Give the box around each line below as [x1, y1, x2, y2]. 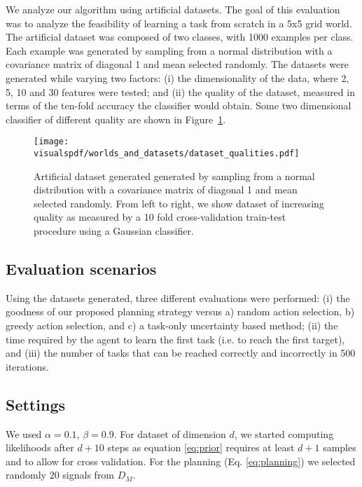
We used [6, 426, 42, 441]
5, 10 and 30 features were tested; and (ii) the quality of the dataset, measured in [6, 84, 355, 99]
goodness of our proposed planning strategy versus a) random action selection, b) [6, 304, 355, 319]
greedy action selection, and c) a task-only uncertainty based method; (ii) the [6, 318, 338, 333]
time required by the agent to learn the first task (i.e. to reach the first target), [6, 331, 345, 346]
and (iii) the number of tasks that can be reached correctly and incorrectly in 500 [6, 345, 356, 360]
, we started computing [234, 426, 334, 441]
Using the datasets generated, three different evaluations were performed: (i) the [6, 290, 350, 305]
